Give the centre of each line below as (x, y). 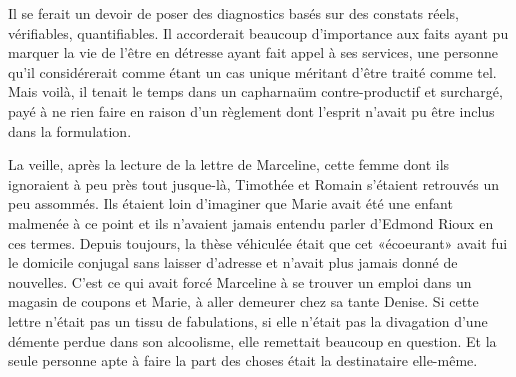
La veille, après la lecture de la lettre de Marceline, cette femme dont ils (229, 164)
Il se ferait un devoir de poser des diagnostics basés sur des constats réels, (233, 13)
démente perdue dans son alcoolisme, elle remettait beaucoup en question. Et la (252, 340)
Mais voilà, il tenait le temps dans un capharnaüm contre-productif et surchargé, (255, 91)
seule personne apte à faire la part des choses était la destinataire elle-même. (243, 360)
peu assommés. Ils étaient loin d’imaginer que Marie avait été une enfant (230, 203)
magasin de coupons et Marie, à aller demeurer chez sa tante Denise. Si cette (243, 301)
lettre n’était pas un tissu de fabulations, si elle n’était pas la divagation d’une (248, 320)
